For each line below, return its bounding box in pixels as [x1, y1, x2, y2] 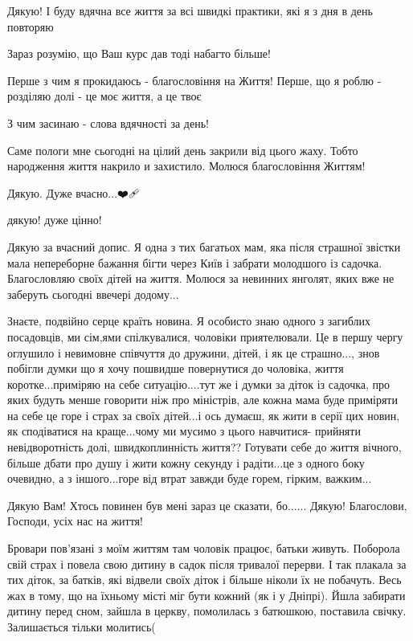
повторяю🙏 [7, 18, 57, 35]
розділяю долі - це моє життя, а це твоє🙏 [7, 88, 205, 104]
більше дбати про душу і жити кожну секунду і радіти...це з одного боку [7, 454, 365, 471]
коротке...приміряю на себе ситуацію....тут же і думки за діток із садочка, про [7, 375, 391, 392]
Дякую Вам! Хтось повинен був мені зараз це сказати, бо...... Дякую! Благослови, [7, 496, 407, 513]
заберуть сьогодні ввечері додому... [7, 285, 179, 302]
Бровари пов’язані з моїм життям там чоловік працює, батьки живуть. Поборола [7, 540, 400, 557]
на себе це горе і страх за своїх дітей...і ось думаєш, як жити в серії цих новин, [7, 406, 400, 423]
